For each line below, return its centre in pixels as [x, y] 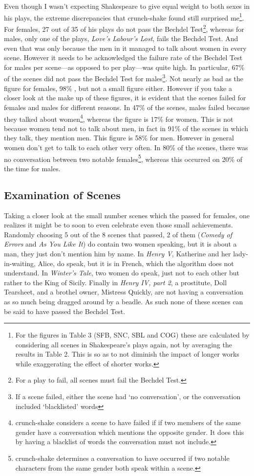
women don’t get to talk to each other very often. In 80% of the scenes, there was [126, 147]
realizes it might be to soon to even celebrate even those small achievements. [118, 225]
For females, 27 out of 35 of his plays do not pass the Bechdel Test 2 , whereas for [124, 28]
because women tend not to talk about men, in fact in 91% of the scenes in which [126, 128]
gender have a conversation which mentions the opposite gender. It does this [130, 432]
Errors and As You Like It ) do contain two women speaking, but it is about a [120, 244]
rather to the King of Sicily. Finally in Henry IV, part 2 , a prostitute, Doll [116, 282]
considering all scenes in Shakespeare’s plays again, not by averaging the [124, 344]
